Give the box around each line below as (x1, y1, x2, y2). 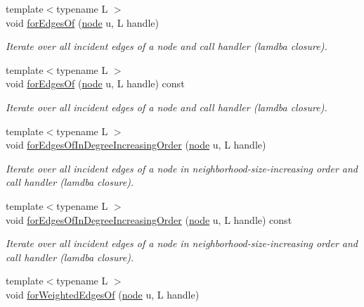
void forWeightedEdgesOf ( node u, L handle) (6, 287, 200, 301)
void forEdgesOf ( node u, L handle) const (6, 76, 185, 91)
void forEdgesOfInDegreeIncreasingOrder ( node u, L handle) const (6, 212, 292, 227)
